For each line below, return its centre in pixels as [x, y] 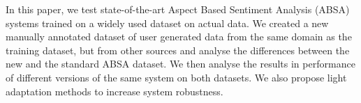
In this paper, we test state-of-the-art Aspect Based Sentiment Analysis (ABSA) [178, 9]
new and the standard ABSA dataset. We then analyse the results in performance [180, 64]
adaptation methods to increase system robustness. [115, 91]
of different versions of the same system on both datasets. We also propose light [176, 77]
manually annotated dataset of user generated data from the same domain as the [179, 37]
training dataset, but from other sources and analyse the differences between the [178, 50]
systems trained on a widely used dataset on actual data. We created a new [167, 23]
